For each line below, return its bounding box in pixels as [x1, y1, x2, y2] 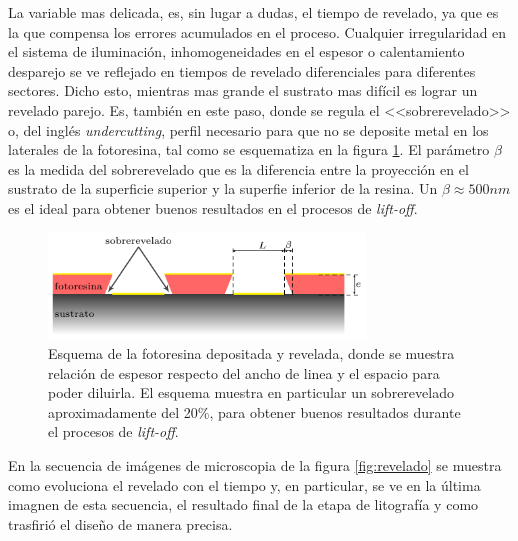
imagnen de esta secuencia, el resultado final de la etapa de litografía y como [8, 494, 479, 515]
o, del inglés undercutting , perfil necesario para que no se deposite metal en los [8, 119, 489, 140]
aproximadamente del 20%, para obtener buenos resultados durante [48, 401, 461, 422]
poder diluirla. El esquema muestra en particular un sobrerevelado [48, 382, 454, 403]
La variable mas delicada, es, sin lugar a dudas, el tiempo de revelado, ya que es [8, 2, 499, 22]
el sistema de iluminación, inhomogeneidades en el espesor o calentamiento [8, 41, 465, 62]
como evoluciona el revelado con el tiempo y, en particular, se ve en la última [8, 474, 481, 495]
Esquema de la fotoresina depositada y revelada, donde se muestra [48, 343, 455, 364]
